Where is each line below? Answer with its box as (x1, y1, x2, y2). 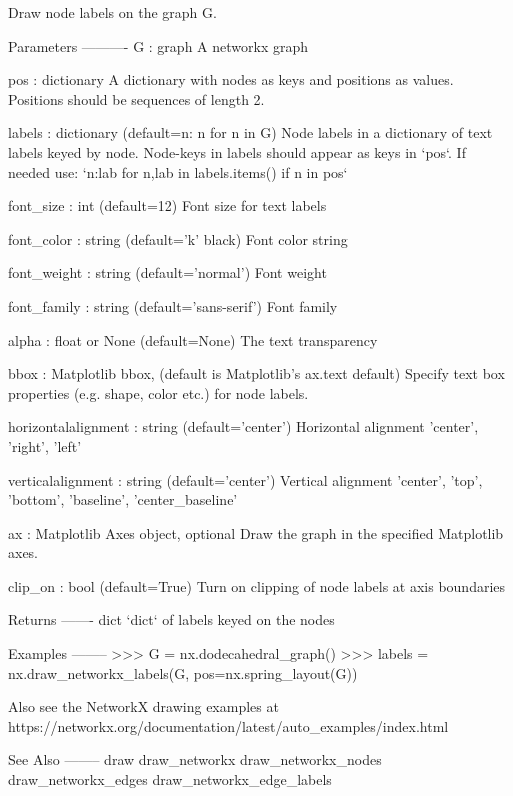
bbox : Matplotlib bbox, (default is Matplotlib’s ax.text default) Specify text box (8, 363, 505, 384)
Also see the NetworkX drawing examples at (8, 696, 279, 717)
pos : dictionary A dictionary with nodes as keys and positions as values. (8, 69, 454, 90)
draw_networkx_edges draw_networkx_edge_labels (8, 769, 332, 790)
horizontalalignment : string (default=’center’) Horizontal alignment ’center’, (8, 416, 479, 437)
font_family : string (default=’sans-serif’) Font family (8, 295, 338, 316)
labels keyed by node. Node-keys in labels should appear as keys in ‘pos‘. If (8, 141, 466, 162)
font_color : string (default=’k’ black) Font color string (8, 228, 348, 249)
